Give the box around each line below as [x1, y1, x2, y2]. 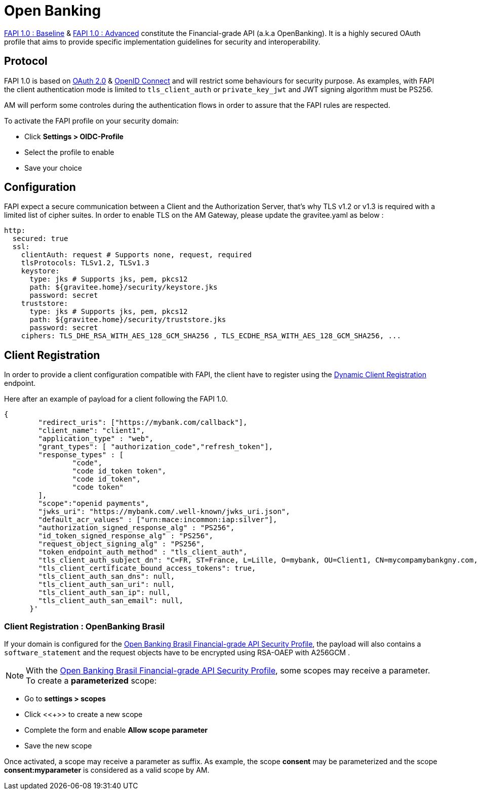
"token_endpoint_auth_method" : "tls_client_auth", [38, 548, 248, 557]
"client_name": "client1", [38, 426, 145, 435]
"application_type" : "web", [38, 434, 154, 443]
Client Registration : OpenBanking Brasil [4, 621, 165, 631]
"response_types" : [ [38, 451, 124, 459]
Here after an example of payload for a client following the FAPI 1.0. [4, 394, 228, 404]
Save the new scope [24, 741, 92, 750]
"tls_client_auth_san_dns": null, [38, 572, 175, 581]
